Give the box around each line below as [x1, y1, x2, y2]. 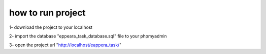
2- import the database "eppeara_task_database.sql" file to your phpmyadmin [9, 33, 167, 39]
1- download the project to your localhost [9, 24, 93, 30]
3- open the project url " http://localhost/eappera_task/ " [9, 42, 122, 48]
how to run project [9, 7, 86, 18]
